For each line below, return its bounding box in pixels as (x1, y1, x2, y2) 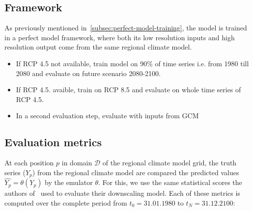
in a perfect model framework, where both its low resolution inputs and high (4, 32, 235, 42)
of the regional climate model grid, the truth (102, 158, 237, 168)
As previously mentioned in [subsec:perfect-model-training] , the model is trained (4, 23, 247, 33)
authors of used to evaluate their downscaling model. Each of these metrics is (4, 188, 240, 198)
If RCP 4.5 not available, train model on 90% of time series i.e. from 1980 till (16, 58, 249, 68)
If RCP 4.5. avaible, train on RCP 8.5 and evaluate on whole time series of (16, 84, 241, 95)
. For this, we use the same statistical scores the (98, 177, 242, 187)
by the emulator (45, 177, 93, 187)
